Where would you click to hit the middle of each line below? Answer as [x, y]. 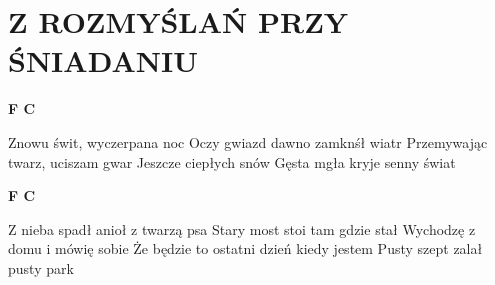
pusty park [41, 267]
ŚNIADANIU [103, 60]
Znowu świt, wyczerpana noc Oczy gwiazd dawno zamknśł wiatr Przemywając [248, 141]
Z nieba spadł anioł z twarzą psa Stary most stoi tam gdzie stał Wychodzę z [242, 228]
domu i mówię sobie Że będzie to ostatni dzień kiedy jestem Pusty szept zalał [245, 248]
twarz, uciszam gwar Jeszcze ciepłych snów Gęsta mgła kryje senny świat [232, 161]
